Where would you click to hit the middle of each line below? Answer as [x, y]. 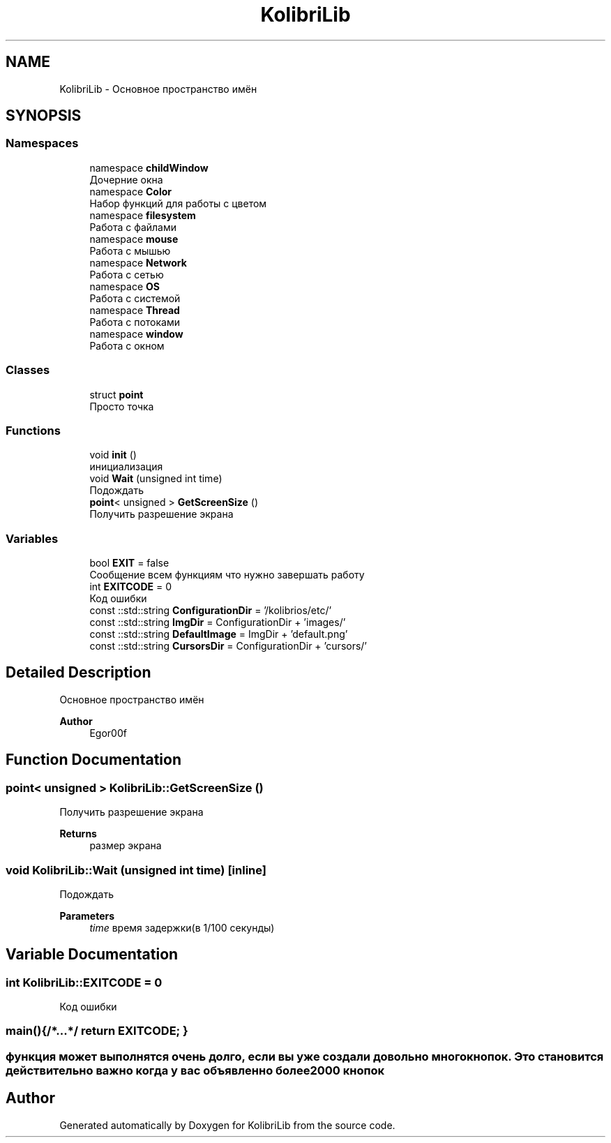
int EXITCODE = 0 [130, 587]
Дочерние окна [126, 179]
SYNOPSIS [44, 116]
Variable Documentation [92, 955]
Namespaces [42, 143]
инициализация [126, 467]
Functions [33, 430]
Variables [32, 538]
